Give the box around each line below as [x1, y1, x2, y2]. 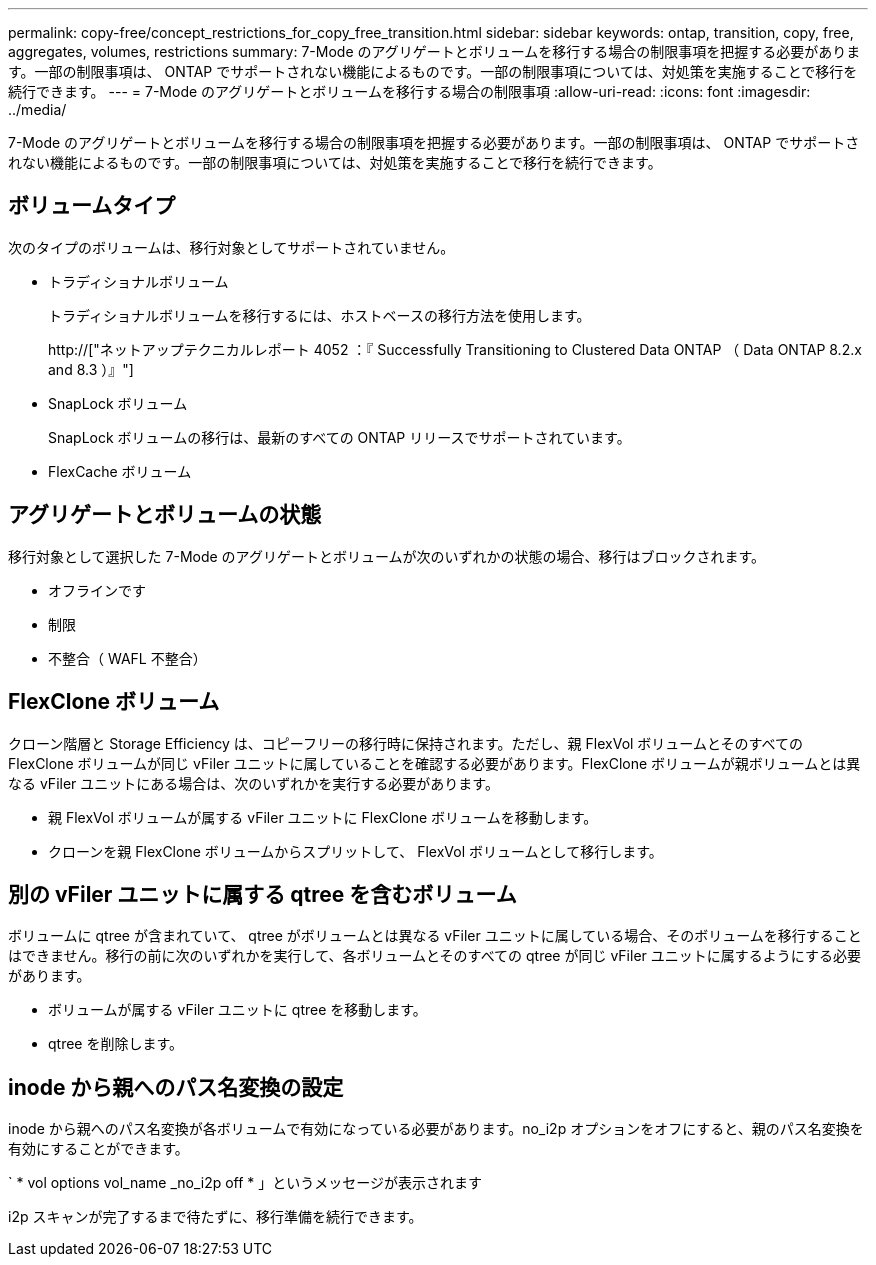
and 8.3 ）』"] [48, 360, 134, 378]
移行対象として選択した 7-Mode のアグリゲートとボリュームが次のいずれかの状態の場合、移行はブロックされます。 [8, 547, 766, 565]
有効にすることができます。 [8, 1140, 189, 1158]
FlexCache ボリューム [48, 462, 192, 480]
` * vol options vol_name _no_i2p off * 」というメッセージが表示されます [8, 1174, 483, 1192]
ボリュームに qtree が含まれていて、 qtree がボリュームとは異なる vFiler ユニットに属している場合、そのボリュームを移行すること [8, 927, 862, 945]
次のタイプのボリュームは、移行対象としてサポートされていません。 [8, 238, 455, 256]
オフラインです [48, 581, 146, 599]
